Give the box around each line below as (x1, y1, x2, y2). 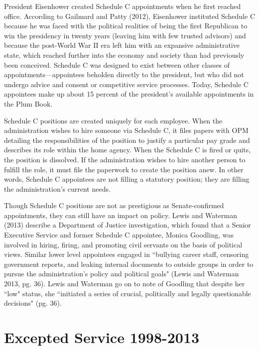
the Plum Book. (4, 98, 53, 109)
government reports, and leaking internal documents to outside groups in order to (4, 258, 254, 269)
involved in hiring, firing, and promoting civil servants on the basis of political (4, 239, 243, 249)
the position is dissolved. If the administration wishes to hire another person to (4, 154, 246, 164)
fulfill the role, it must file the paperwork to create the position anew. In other (4, 164, 244, 174)
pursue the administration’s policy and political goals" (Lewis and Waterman (4, 268, 239, 279)
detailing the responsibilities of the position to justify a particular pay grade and (4, 134, 250, 145)
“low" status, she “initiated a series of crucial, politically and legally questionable (4, 288, 251, 298)
